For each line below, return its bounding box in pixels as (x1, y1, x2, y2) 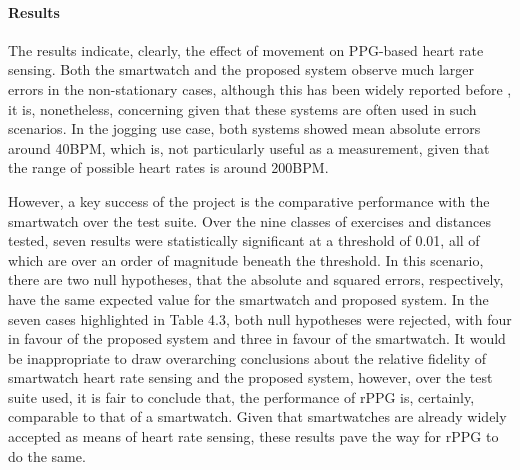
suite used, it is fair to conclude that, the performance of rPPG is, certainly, (8, 386, 475, 407)
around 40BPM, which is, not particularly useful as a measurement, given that (8, 137, 490, 158)
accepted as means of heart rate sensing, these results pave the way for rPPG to (8, 426, 499, 447)
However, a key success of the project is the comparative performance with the (8, 190, 490, 211)
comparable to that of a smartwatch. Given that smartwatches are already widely (8, 406, 507, 427)
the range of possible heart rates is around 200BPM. (8, 157, 329, 178)
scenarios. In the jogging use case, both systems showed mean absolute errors (8, 118, 481, 139)
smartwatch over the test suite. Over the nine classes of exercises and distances (8, 210, 492, 231)
